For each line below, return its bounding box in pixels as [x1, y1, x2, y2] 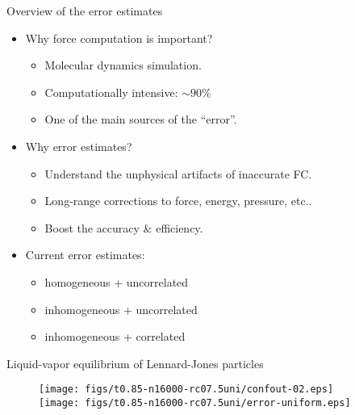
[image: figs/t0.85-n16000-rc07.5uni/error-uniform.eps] [39, 396, 351, 409]
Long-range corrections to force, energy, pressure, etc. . [44, 192, 312, 209]
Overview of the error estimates [6, 2, 163, 19]
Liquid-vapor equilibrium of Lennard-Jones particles [6, 354, 264, 371]
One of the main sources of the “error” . [44, 111, 237, 128]
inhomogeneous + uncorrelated [44, 300, 198, 317]
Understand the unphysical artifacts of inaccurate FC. [44, 165, 312, 182]
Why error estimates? [25, 137, 132, 154]
